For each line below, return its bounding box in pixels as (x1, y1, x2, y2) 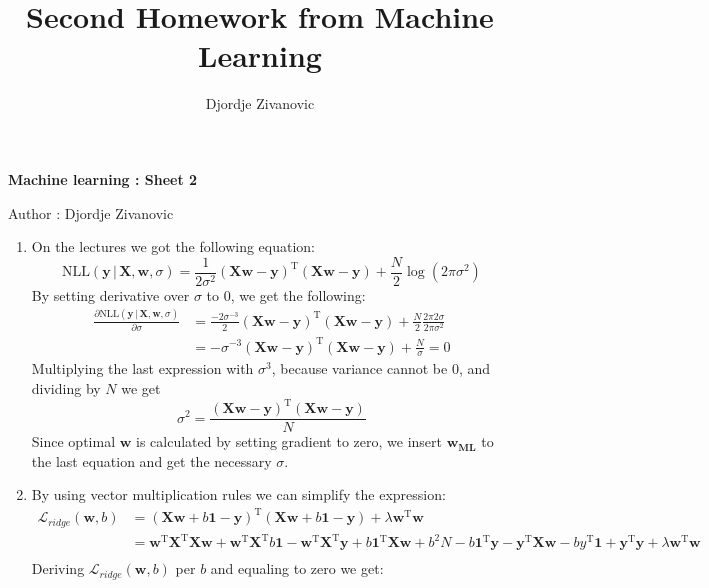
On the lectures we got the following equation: (31, 236, 316, 257)
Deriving (31, 558, 85, 579)
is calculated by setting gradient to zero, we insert (136, 431, 442, 452)
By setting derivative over (31, 284, 190, 305)
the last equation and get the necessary (31, 450, 272, 471)
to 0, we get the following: (206, 284, 366, 305)
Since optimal (31, 431, 116, 452)
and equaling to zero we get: (210, 558, 384, 579)
